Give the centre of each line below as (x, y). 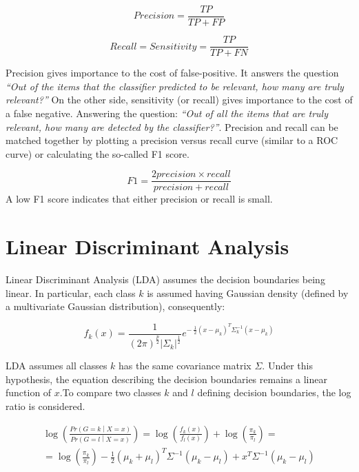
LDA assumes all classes (57, 366)
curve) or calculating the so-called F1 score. (98, 153)
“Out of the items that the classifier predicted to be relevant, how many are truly (175, 86)
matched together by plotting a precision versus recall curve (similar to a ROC (172, 140)
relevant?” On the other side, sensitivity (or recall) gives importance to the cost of (179, 100)
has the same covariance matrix (185, 366)
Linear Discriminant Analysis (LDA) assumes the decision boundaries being (165, 279)
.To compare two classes (110, 392)
